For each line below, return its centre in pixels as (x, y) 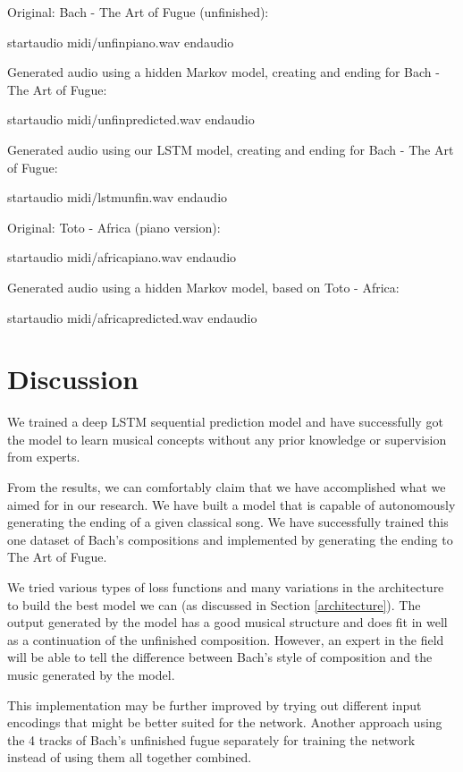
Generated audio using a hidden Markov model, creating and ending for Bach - (223, 72)
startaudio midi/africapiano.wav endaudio (122, 257)
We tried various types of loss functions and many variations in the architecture (226, 587)
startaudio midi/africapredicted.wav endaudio (132, 317)
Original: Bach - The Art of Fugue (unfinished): (138, 12)
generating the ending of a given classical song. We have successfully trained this (228, 522)
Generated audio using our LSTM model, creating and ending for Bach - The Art (231, 149)
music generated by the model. (91, 674)
